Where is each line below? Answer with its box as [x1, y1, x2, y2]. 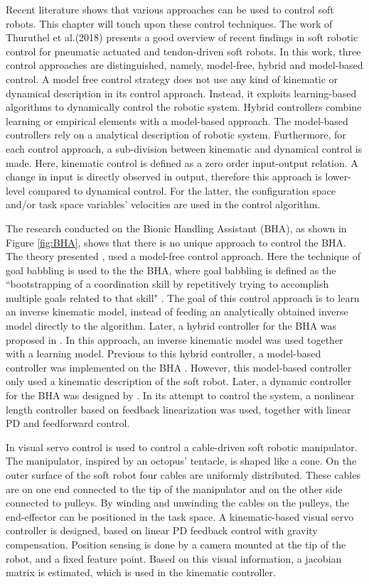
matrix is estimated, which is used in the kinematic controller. [6, 565, 276, 580]
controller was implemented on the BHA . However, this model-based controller [6, 359, 352, 374]
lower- [325, 169, 351, 184]
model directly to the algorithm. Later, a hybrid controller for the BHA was [6, 318, 337, 333]
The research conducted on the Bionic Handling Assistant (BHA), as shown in [6, 220, 347, 235]
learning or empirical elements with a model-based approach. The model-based [6, 113, 348, 128]
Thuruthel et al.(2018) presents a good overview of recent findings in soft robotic [6, 30, 358, 45]
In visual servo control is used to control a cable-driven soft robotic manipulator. [6, 439, 358, 454]
